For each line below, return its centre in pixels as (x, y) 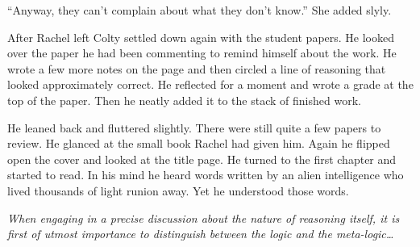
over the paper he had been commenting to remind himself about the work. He (202, 53)
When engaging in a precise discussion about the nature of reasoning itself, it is (204, 218)
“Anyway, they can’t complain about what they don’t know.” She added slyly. (200, 10)
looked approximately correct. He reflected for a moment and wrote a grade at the (210, 84)
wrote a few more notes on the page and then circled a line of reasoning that (197, 68)
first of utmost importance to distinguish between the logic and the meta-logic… (201, 234)
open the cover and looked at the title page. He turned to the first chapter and (202, 159)
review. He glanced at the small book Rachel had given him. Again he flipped (199, 143)
